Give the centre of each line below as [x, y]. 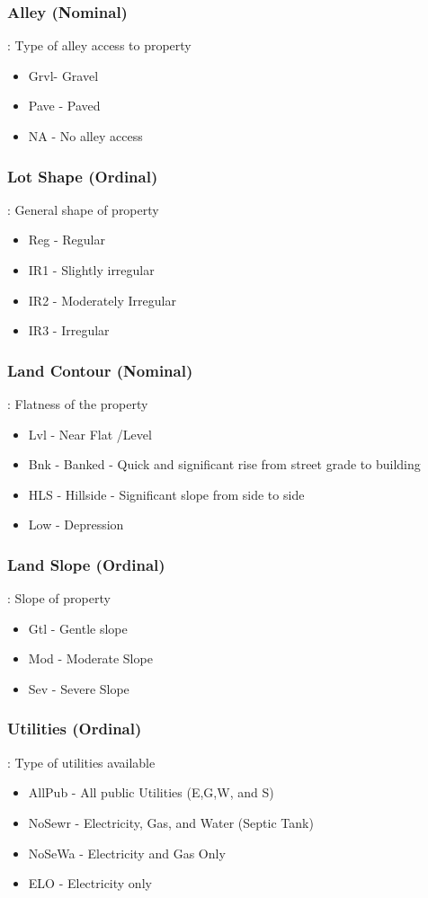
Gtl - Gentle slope [78, 628]
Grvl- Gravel [63, 75]
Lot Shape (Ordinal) [83, 176]
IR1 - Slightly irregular [91, 270]
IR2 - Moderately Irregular [102, 300]
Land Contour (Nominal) [100, 370]
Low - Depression [76, 525]
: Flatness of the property [78, 404]
